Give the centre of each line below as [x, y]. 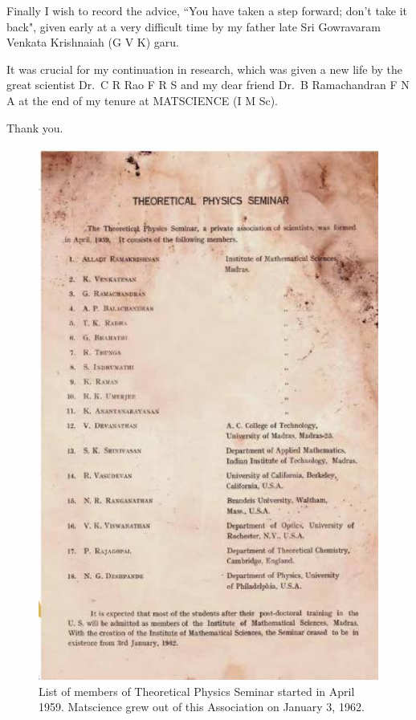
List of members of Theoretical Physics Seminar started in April [197, 691]
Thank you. [35, 127]
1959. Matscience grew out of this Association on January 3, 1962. [202, 707]
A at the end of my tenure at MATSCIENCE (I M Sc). [142, 100]
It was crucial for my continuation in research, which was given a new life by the [205, 69]
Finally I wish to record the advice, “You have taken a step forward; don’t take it [207, 10]
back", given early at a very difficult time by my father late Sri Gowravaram [194, 26]
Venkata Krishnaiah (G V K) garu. [93, 42]
